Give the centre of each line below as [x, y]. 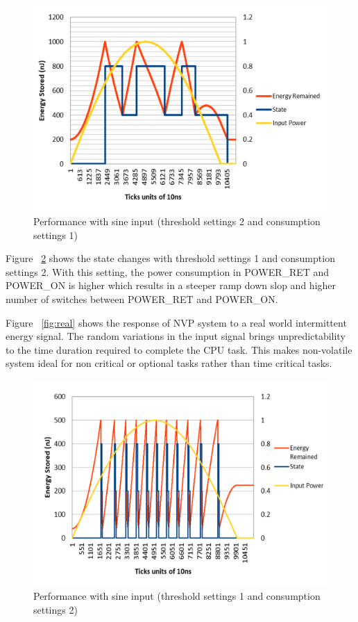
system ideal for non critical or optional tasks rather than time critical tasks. [169, 363]
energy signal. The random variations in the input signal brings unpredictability [176, 336]
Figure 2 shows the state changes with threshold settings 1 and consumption [170, 258]
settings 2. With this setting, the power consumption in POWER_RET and [168, 271]
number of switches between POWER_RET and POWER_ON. [142, 299]
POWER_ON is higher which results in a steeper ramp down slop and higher [171, 285]
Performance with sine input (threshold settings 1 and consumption [177, 596]
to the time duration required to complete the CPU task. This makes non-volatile [179, 349]
